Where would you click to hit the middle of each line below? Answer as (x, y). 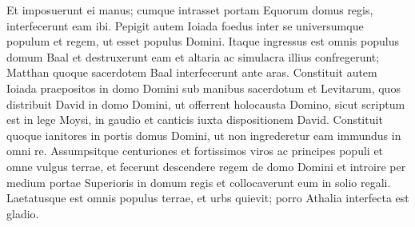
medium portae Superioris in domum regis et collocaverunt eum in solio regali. (199, 182)
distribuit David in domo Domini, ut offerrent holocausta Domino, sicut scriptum (206, 104)
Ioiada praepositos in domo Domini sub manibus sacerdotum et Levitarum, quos (204, 88)
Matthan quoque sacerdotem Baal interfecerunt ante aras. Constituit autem (192, 72)
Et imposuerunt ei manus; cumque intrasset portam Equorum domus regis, (190, 10)
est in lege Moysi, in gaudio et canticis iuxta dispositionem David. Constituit (195, 119)
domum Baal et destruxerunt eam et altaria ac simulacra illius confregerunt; (193, 56)
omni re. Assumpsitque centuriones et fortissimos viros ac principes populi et (195, 151)
